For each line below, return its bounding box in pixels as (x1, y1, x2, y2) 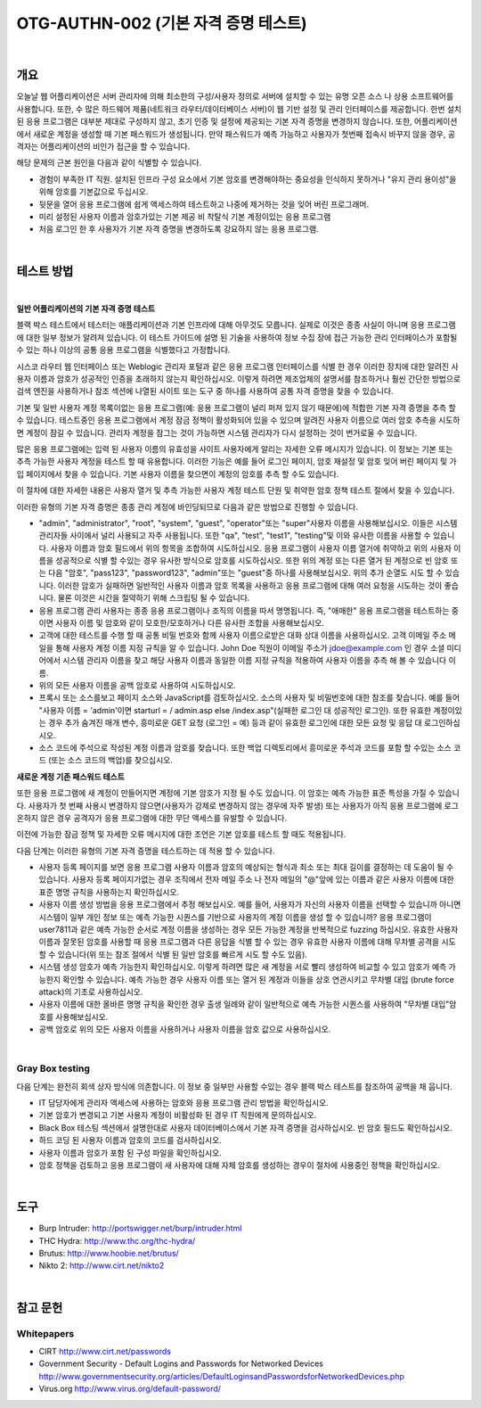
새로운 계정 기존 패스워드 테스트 (16, 771, 125, 782)
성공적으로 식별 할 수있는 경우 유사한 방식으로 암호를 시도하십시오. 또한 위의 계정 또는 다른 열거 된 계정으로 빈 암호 (54, 556, 449, 566)
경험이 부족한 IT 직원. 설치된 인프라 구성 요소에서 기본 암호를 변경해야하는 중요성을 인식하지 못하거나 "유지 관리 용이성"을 (38, 174, 457, 185)
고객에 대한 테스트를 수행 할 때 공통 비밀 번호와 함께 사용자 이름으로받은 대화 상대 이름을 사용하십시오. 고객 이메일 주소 (38, 630, 447, 641)
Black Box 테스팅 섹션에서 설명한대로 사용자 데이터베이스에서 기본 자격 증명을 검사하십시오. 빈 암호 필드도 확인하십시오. (38, 1122, 453, 1132)
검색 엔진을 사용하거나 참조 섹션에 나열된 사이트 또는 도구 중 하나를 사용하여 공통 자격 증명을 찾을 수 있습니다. (16, 386, 394, 397)
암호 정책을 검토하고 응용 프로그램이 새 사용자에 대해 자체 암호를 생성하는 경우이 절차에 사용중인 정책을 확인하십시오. (38, 1160, 440, 1171)
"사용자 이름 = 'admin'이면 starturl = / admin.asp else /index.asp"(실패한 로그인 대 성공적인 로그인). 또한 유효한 (38, 704, 432, 715)
